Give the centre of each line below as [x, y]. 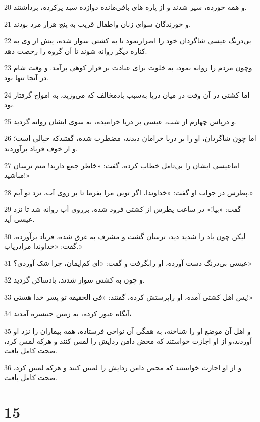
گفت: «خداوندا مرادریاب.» [43, 246]
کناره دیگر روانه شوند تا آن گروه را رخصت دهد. [76, 50]
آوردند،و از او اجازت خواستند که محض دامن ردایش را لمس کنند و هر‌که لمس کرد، [128, 340]
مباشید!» [17, 175]
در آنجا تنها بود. [27, 77]
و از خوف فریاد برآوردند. [41, 148]
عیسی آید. [19, 219]
